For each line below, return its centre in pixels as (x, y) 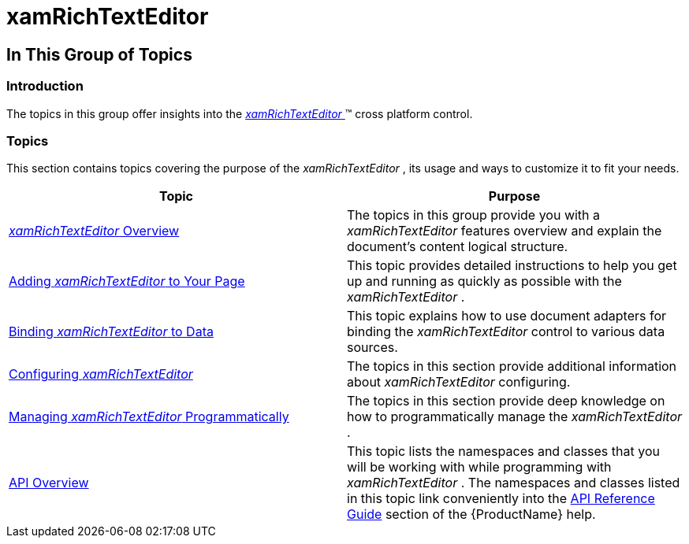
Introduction (45, 86)
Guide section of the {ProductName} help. (471, 514)
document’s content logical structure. (458, 247)
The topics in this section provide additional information (512, 366)
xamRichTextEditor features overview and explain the (505, 231)
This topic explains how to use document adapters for (507, 316)
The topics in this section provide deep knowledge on (506, 401)
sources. (372, 348)
